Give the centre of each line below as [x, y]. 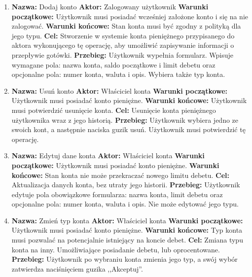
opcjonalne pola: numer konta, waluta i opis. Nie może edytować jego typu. [125, 204]
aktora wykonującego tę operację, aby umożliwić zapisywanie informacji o [123, 45]
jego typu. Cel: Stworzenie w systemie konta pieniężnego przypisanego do [123, 35]
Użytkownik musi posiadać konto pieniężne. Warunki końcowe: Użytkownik [129, 100]
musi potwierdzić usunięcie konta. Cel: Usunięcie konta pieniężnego [114, 110]
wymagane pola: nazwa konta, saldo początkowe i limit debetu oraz [113, 64]
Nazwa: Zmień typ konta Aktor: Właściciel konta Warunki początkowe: [127, 220]
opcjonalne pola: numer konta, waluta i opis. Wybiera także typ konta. [118, 74]
